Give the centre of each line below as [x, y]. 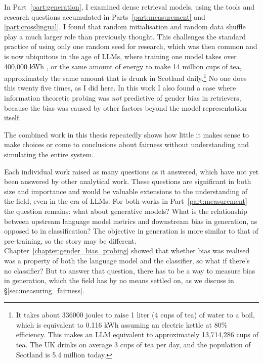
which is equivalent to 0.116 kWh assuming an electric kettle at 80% [122, 324]
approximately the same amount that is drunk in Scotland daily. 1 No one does [125, 77]
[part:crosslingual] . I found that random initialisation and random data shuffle [125, 27]
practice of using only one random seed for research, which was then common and [131, 46]
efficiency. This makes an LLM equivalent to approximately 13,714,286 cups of [137, 334]
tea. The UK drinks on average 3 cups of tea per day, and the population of [133, 345]
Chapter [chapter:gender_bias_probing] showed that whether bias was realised [127, 251]
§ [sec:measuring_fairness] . [44, 290]
